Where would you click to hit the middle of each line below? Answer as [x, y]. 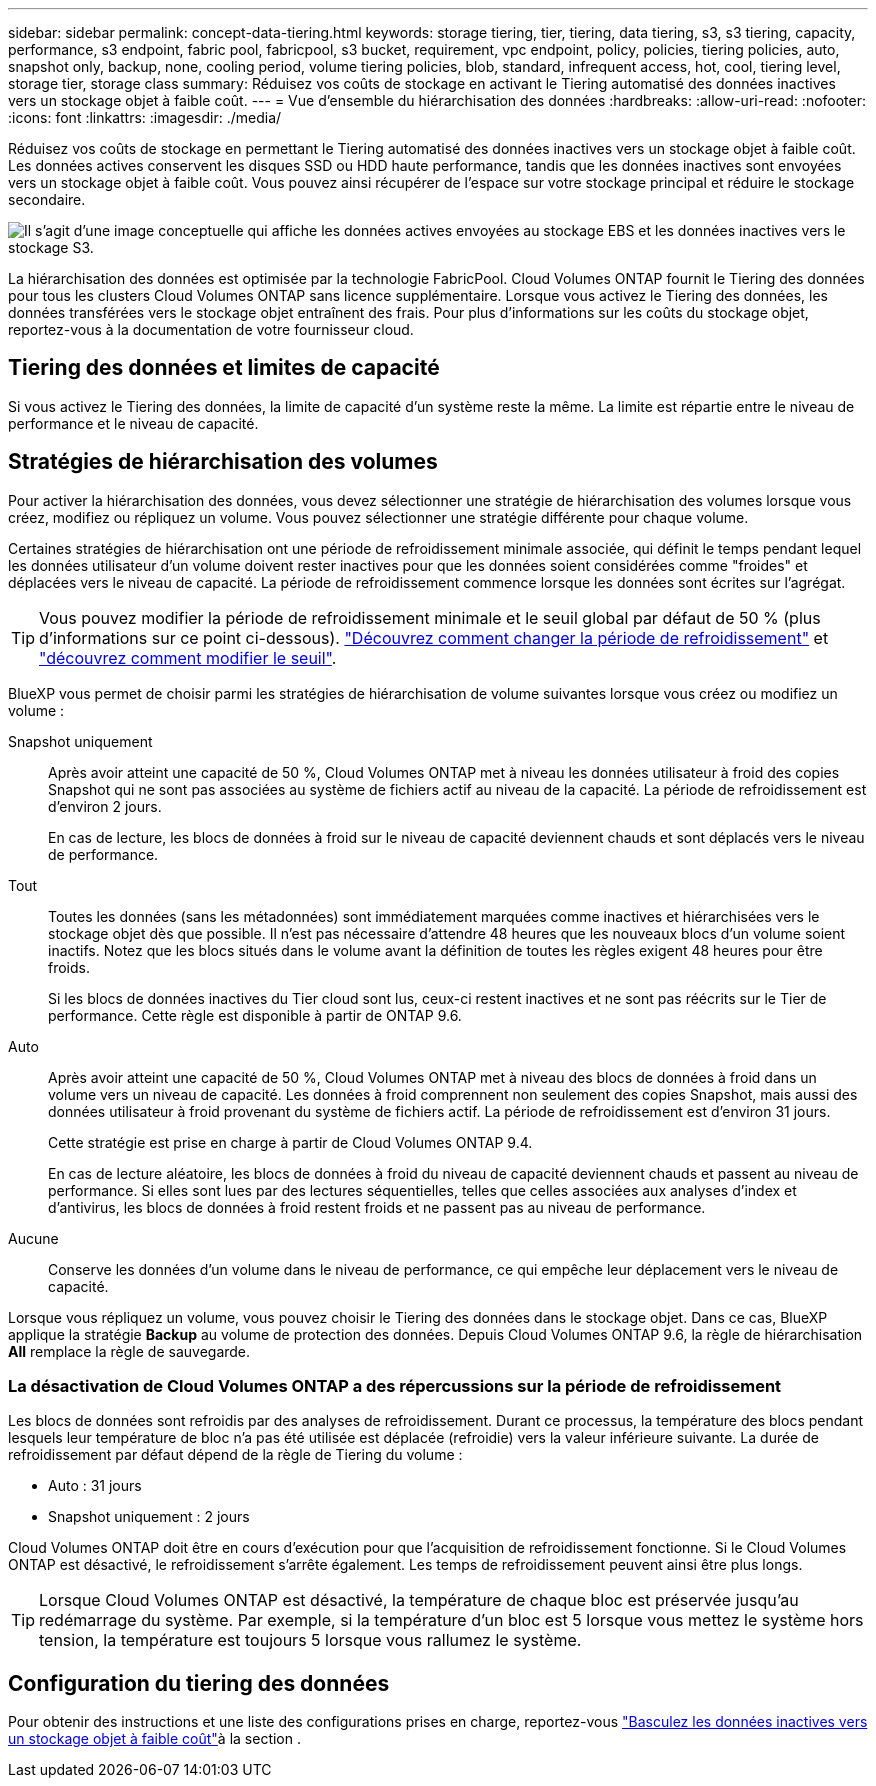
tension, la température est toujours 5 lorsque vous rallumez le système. [310, 1640]
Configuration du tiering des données [199, 1683]
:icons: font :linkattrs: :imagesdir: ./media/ [145, 117]
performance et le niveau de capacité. [133, 423]
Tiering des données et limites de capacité [224, 368]
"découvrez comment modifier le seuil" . [188, 657]
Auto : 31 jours [95, 1486]
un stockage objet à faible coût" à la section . [154, 1739]
